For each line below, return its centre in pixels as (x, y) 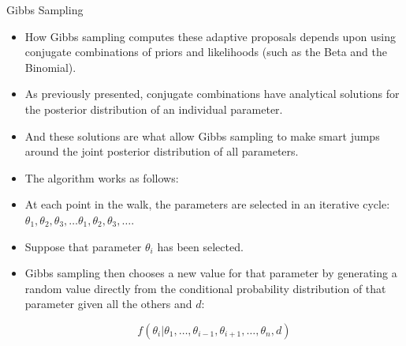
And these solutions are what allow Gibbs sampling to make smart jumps (202, 135)
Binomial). (50, 67)
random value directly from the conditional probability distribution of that (205, 288)
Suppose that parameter (83, 246)
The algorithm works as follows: (102, 177)
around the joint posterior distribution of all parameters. (162, 151)
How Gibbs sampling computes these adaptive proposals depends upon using (210, 36)
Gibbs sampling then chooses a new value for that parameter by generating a (211, 273)
